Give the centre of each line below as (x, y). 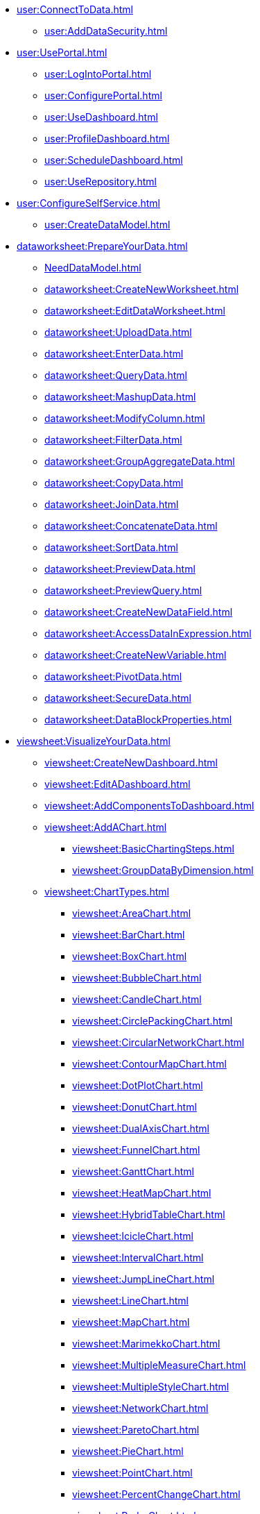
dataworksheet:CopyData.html (114, 483)
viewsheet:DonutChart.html (135, 1107)
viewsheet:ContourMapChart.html (149, 1064)
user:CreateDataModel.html (107, 225)
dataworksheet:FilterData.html (113, 440)
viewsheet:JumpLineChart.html (144, 1279)
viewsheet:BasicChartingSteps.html (153, 849)
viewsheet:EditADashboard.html (118, 784)
